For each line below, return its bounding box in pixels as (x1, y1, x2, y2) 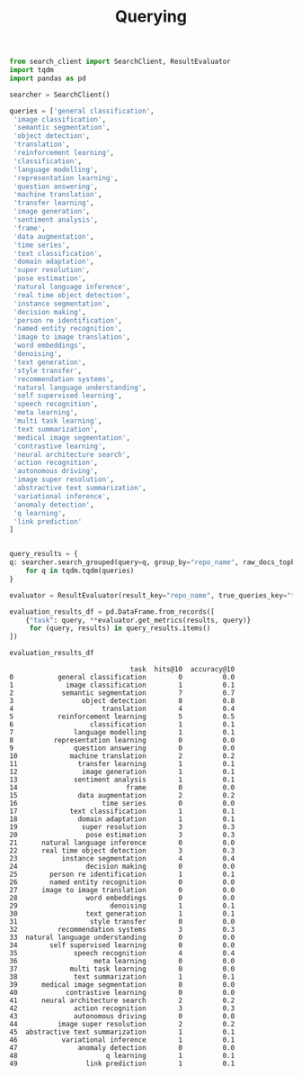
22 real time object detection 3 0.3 (9, 846, 235, 855)
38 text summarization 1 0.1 (9, 972, 235, 981)
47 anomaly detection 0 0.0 (9, 1044, 235, 1053)
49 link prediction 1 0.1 (9, 1059, 235, 1069)
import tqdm (9, 66, 54, 75)
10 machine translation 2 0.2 (9, 752, 235, 761)
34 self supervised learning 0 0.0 (9, 941, 235, 950)
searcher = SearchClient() (9, 90, 111, 99)
